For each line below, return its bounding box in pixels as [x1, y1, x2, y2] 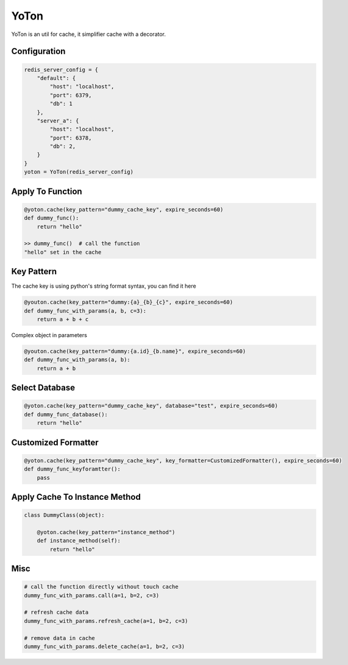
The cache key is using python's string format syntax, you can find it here [11, 282, 196, 290]
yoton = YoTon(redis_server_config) [24, 168, 134, 176]
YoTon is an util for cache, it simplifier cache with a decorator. [11, 30, 166, 38]
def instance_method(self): [37, 537, 121, 544]
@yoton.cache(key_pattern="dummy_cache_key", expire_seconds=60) [24, 206, 224, 213]
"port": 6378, [49, 134, 92, 141]
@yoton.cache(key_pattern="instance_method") [37, 528, 176, 536]
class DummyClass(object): [24, 512, 105, 519]
